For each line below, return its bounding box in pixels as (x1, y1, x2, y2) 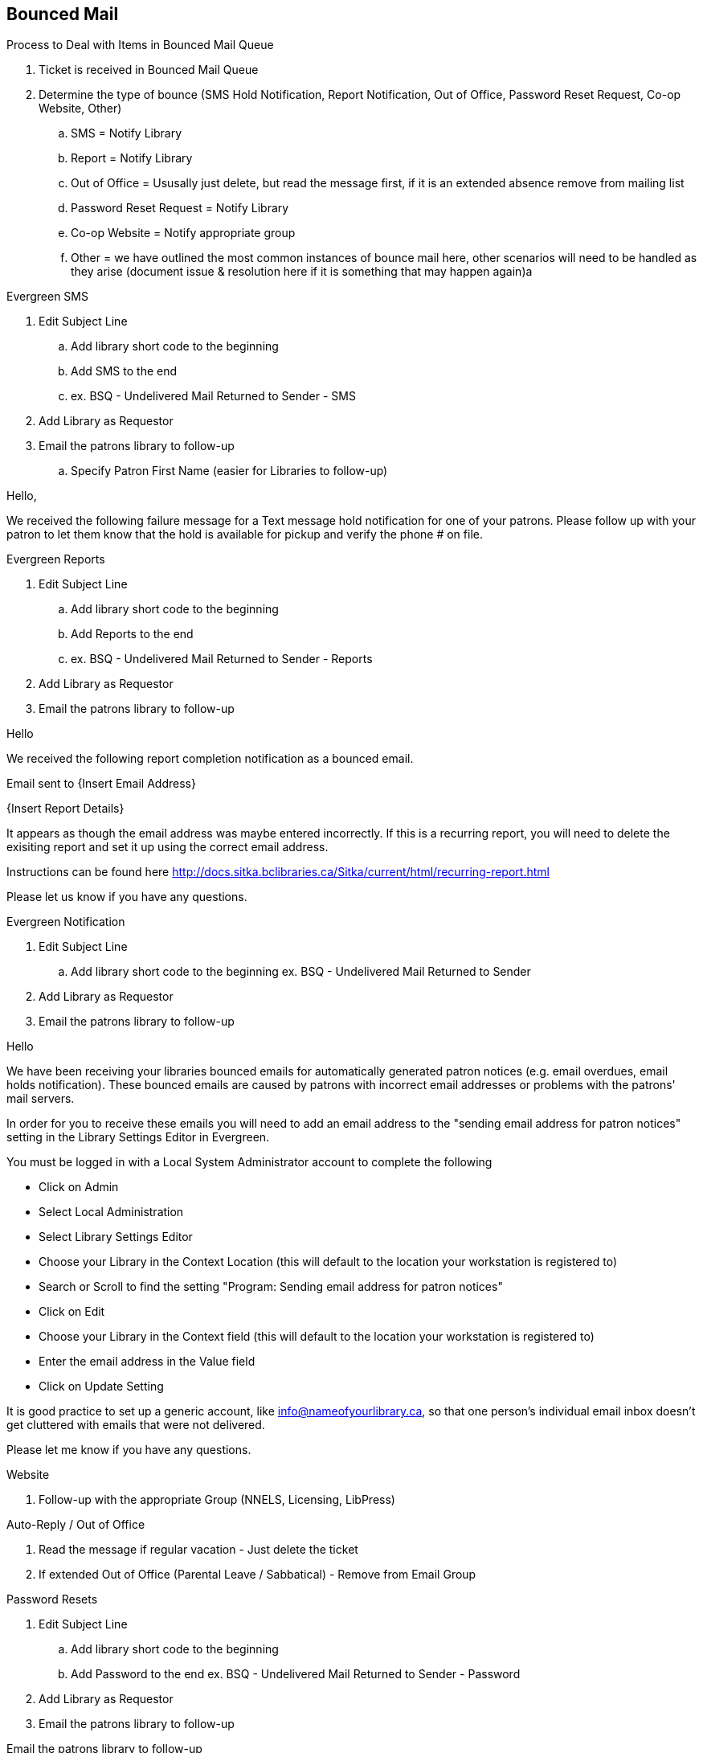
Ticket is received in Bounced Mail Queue (39, 63, 259, 77)
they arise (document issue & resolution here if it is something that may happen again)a (71, 264, 533, 279)
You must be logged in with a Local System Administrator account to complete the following (6, 1155, 493, 1169)
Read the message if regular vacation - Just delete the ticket (39, 1542, 358, 1557)
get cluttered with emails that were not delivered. (6, 1418, 265, 1432)
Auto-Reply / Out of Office (6, 1517, 145, 1532)
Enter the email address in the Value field (39, 1354, 255, 1369)
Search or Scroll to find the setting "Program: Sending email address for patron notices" (39, 1280, 503, 1294)
